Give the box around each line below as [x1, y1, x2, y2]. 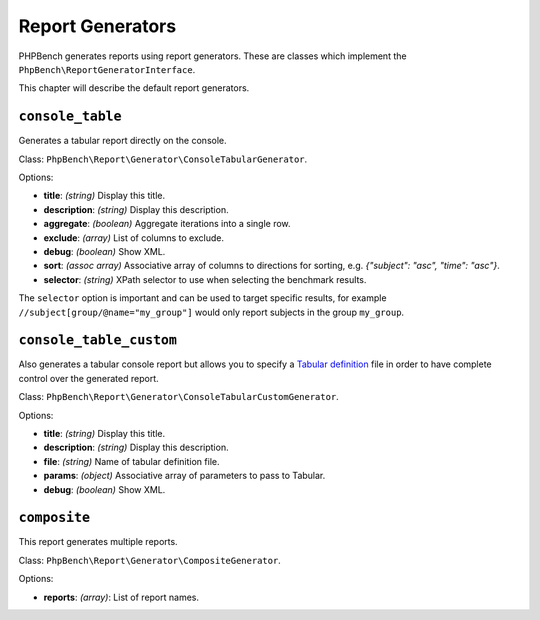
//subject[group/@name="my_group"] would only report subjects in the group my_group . [18, 306, 405, 318]
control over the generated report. [18, 372, 159, 384]
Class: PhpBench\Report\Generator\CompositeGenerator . [18, 554, 282, 566]
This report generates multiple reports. [18, 536, 179, 548]
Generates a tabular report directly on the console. [18, 135, 227, 147]
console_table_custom [18, 332, 177, 349]
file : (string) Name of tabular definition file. [43, 455, 220, 467]
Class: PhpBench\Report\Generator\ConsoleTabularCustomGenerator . [18, 391, 339, 403]
